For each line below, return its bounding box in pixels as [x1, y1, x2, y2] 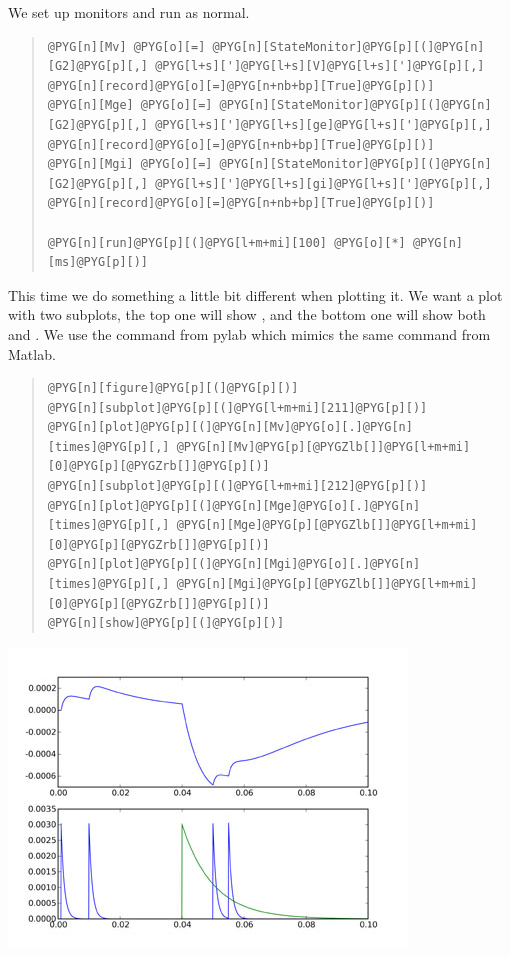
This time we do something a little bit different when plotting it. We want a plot [8, 284, 503, 305]
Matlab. [8, 343, 56, 364]
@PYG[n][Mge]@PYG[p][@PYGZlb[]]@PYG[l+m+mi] [176, 518, 478, 533]
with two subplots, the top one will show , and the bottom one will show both [8, 304, 486, 325]
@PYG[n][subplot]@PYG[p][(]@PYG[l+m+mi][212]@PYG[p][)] [47, 479, 428, 494]
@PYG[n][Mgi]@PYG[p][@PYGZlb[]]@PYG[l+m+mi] [176, 577, 478, 592]
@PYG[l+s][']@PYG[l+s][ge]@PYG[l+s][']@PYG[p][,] [155, 117, 492, 132]
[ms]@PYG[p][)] [47, 255, 149, 270]
